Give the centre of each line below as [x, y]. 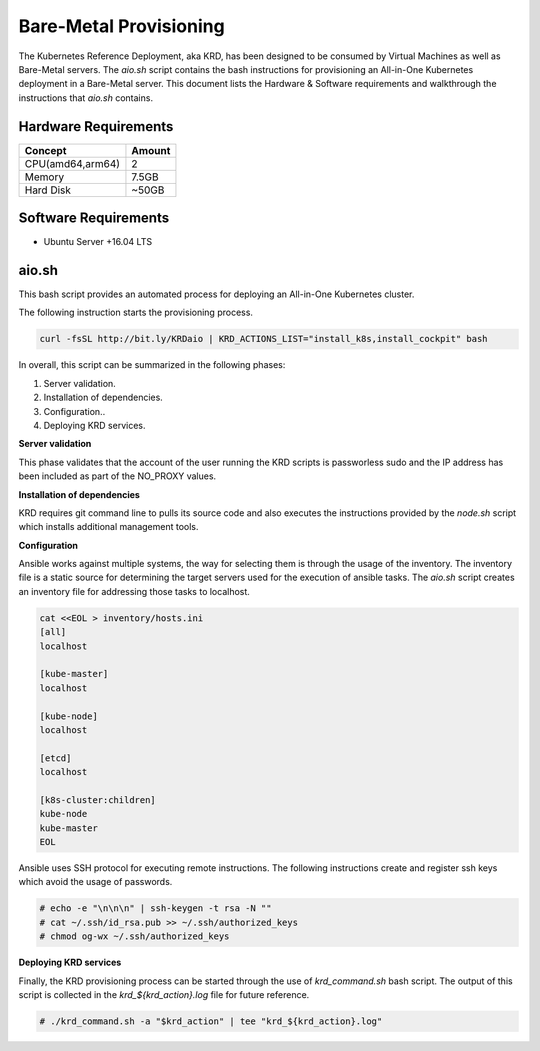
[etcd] [55, 758]
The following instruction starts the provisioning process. [136, 312]
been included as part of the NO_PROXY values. [117, 476]
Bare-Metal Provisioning [121, 26]
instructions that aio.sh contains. [86, 97]
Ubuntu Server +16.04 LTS [98, 242]
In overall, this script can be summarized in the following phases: [152, 365]
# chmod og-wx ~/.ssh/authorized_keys [134, 936]
